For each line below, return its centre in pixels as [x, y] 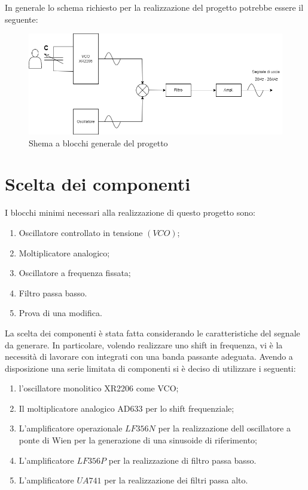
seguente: [22, 19]
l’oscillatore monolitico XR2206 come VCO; [99, 388]
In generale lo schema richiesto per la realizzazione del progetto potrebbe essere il [154, 7]
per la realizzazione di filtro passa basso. [182, 460]
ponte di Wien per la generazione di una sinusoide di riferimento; [138, 440]
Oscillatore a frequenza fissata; [75, 273]
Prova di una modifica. [60, 313]
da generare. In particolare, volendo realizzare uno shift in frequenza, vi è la [144, 344]
